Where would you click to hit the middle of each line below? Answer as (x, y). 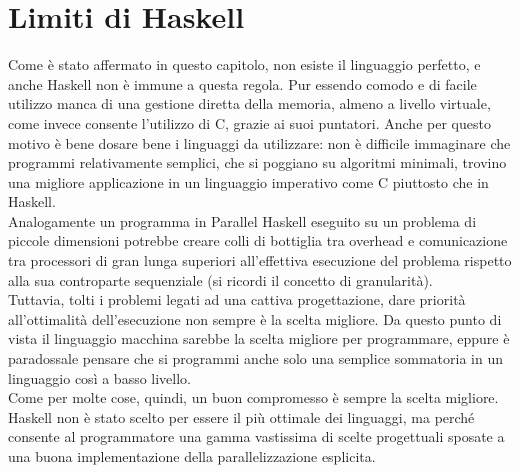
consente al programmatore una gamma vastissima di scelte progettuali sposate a (256, 436)
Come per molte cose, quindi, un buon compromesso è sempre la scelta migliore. (253, 397)
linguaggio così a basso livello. (100, 377)
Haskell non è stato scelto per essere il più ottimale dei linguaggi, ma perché (241, 416)
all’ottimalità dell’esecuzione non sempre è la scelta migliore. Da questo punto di (255, 318)
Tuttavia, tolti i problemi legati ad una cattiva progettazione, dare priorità (237, 299)
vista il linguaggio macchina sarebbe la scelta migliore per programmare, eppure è (259, 338)
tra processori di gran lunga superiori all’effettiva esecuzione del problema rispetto (260, 260)
